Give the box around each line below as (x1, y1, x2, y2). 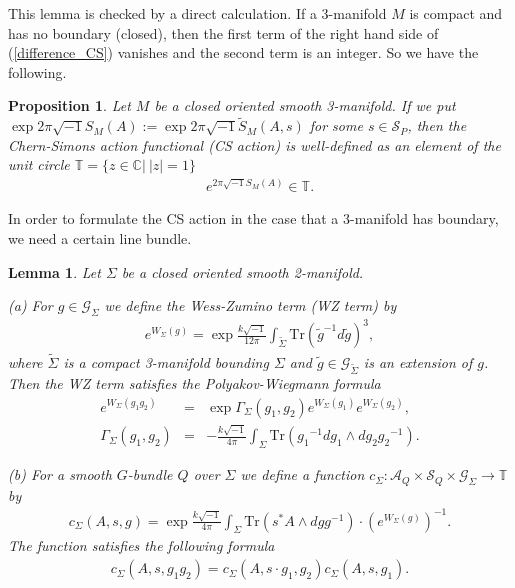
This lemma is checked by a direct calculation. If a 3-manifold (8, 3, 387, 23)
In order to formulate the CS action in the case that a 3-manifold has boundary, (8, 208, 499, 229)
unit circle (8, 154, 70, 175)
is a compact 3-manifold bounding (63, 351, 269, 372)
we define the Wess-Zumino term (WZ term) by (104, 295, 397, 316)
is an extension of (363, 351, 473, 372)
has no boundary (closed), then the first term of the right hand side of (8, 22, 439, 43)
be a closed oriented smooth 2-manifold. (121, 261, 364, 282)
